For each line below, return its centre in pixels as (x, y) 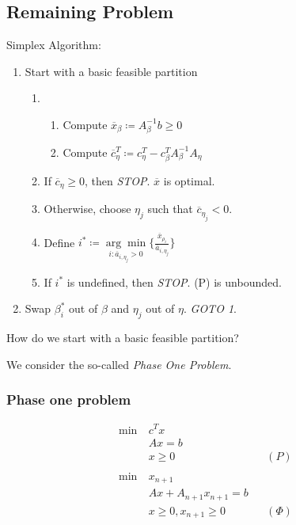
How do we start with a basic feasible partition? (123, 338)
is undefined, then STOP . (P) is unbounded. (174, 282)
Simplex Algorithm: (54, 45)
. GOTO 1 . (210, 308)
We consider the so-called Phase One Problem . (119, 364)
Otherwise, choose (87, 209)
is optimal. (189, 180)
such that (170, 209)
